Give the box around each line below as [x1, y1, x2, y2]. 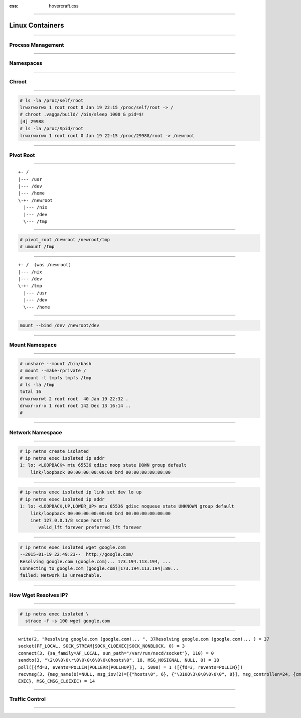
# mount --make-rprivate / [20, 368, 86, 374]
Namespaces [9, 60, 43, 67]
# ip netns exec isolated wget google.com [20, 544, 126, 550]
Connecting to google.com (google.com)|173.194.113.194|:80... [20, 566, 179, 571]
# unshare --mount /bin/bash [20, 361, 92, 366]
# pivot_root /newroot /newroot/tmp [20, 237, 110, 242]
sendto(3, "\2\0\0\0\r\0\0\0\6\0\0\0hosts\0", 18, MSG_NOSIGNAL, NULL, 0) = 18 [18, 657, 219, 663]
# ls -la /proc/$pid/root [20, 126, 84, 132]
